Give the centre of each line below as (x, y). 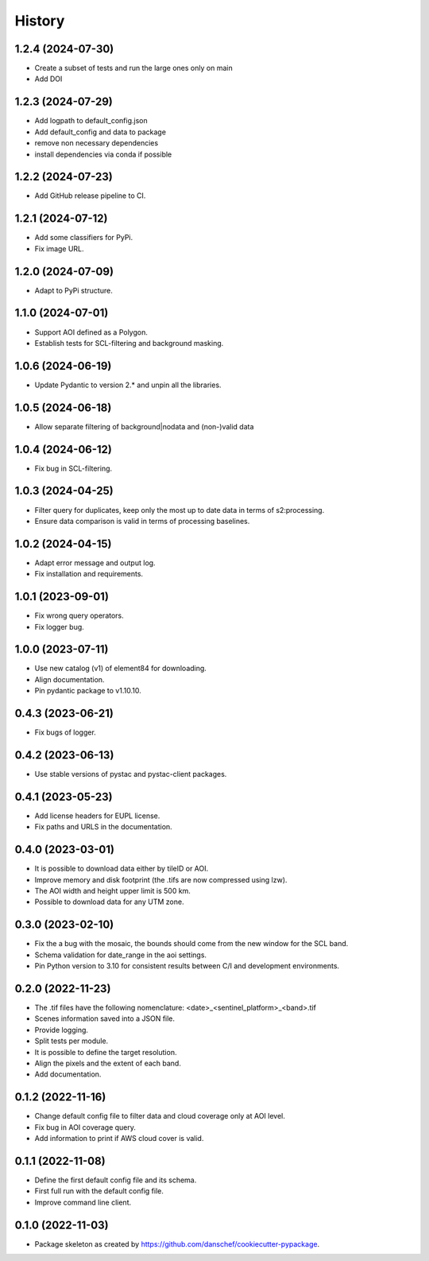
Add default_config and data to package (100, 132)
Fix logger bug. (60, 627)
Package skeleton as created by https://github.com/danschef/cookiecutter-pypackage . (177, 1244)
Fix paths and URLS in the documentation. (103, 827)
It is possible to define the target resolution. (106, 1052)
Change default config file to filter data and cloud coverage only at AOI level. (160, 1116)
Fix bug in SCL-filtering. (73, 468)
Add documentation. (68, 1074)
